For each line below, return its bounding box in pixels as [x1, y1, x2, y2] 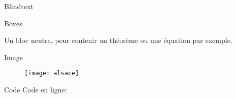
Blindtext [4, 1, 33, 11]
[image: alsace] [24, 70, 79, 77]
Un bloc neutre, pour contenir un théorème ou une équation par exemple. [4, 35, 232, 45]
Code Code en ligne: [4, 84, 67, 95]
